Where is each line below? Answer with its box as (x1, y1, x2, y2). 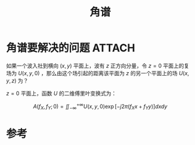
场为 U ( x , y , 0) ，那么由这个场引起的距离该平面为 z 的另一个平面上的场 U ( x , (6, 69, 190, 76)
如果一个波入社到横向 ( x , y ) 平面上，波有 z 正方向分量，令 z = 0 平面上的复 (6, 62, 190, 69)
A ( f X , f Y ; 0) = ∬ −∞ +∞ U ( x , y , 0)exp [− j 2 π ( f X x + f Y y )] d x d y (33, 101, 168, 111)
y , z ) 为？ (6, 77, 29, 84)
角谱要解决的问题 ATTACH (6, 41, 135, 55)
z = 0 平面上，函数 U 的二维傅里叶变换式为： (6, 90, 117, 97)
